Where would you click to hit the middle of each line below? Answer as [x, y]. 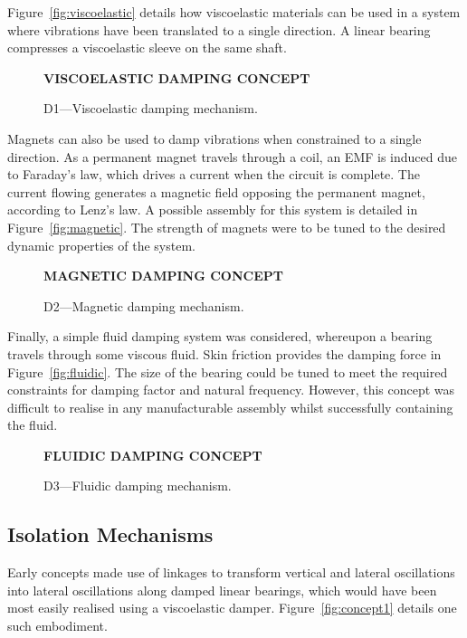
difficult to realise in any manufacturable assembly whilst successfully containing [230, 407]
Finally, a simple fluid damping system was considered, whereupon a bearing [220, 336]
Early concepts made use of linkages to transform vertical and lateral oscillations [231, 572]
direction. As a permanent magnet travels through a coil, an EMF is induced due [233, 156]
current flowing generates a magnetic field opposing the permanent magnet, [216, 191]
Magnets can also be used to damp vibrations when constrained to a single [214, 138]
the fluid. [33, 425]
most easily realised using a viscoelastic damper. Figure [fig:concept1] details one [232, 608]
